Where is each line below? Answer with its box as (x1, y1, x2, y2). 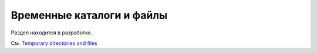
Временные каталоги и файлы (11, 9, 167, 22)
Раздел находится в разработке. (11, 29, 93, 36)
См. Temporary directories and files (11, 40, 98, 47)
